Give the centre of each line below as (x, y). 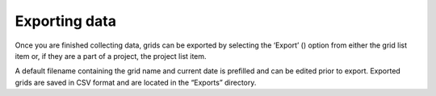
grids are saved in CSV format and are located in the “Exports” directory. (136, 82)
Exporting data (66, 21)
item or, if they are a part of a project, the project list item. (111, 56)
